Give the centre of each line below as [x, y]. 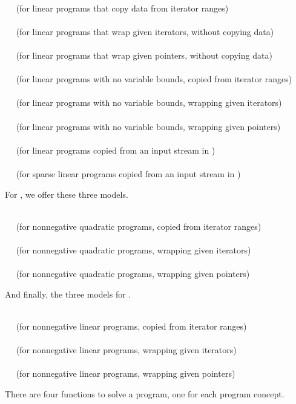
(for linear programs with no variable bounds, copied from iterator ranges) [154, 79]
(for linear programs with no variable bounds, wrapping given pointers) [148, 126]
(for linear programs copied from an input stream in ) [116, 150]
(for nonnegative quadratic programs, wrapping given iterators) [133, 249]
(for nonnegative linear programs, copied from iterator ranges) [131, 326]
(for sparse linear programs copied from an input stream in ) [128, 173]
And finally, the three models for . [68, 294]
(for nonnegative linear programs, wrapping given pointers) [126, 373]
